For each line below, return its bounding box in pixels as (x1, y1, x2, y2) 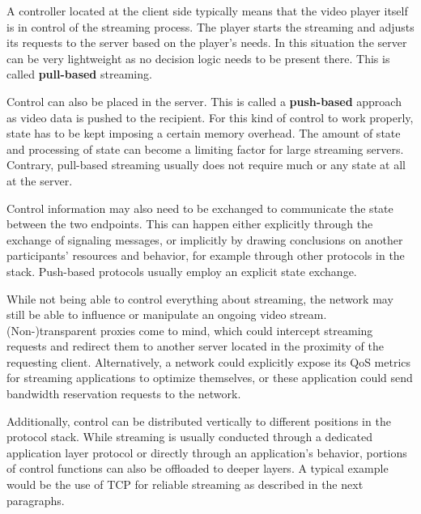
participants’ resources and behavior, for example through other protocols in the (6, 247, 405, 264)
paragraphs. (6, 491, 65, 508)
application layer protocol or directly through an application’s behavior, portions (6, 444, 407, 461)
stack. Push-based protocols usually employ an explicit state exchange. (6, 262, 357, 279)
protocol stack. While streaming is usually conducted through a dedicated (6, 428, 372, 445)
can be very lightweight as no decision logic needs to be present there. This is (6, 49, 390, 66)
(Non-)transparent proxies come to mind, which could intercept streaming (6, 321, 373, 338)
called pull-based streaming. (6, 66, 152, 83)
